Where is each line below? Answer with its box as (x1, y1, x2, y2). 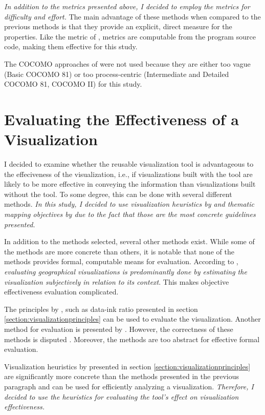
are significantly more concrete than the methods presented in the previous (4, 371, 239, 382)
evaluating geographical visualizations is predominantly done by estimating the (4, 266, 247, 276)
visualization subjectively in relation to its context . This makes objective (4, 276, 229, 287)
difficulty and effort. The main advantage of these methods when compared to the (4, 11, 261, 22)
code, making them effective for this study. (4, 41, 138, 52)
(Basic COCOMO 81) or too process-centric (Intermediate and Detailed (4, 68, 229, 79)
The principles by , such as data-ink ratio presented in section (4, 303, 198, 314)
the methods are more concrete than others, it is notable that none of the (4, 246, 234, 256)
